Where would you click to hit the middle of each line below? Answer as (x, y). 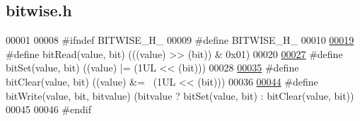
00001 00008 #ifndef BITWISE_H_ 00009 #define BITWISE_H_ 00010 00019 (180, 40)
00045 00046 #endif (48, 109)
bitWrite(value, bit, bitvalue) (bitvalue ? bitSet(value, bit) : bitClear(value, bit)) (180, 95)
